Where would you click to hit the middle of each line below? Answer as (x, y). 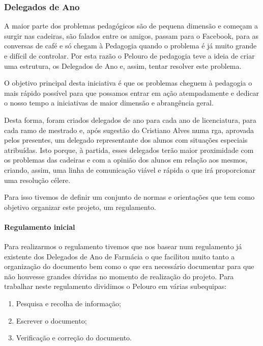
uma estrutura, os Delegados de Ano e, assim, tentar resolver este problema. (123, 65)
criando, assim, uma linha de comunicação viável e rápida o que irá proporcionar (130, 169)
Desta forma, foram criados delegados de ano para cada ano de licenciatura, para (130, 119)
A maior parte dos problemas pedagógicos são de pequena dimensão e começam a (131, 26)
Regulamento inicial (40, 227)
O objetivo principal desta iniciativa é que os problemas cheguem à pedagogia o (128, 83)
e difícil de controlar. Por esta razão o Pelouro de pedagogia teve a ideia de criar (129, 56)
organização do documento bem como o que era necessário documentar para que (129, 266)
